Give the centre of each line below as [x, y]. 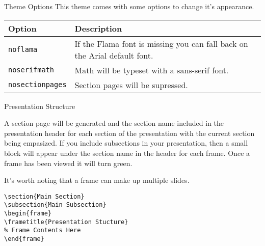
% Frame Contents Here [43, 230]
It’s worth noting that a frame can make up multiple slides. [97, 180]
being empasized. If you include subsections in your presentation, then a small [126, 143]
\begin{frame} [28, 214]
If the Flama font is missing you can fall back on [161, 43]
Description [98, 28]
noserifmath [31, 70]
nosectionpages [37, 85]
